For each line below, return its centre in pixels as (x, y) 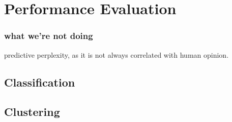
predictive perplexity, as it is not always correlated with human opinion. (117, 54)
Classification (40, 82)
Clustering (32, 112)
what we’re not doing (49, 36)
